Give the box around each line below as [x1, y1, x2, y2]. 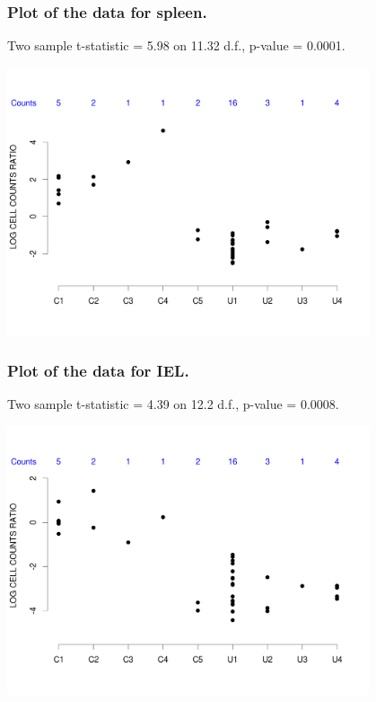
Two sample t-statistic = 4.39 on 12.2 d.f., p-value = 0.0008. [7, 395, 339, 413]
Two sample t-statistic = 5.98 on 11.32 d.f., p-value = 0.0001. [7, 36, 345, 55]
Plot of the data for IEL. [7, 360, 189, 382]
